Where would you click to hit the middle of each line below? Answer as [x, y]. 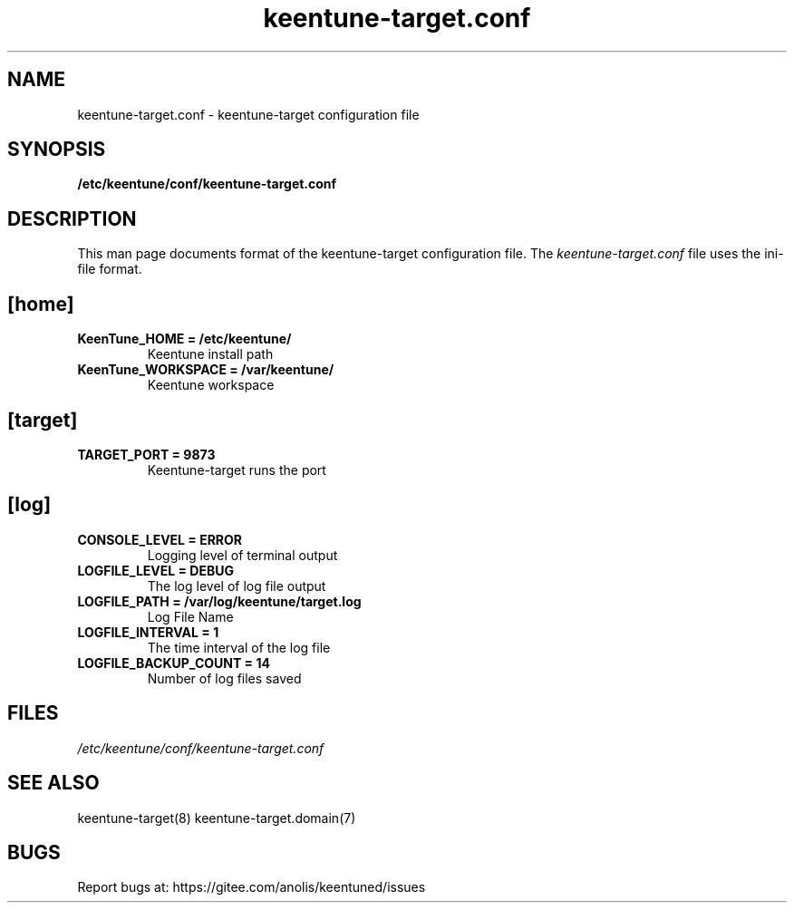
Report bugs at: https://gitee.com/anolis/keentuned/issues [252, 887]
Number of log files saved [224, 678]
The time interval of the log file [239, 647]
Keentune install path [210, 354]
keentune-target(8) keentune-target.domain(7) [217, 818]
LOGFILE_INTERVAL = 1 [148, 632]
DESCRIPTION [72, 218]
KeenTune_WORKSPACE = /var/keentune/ [206, 370]
